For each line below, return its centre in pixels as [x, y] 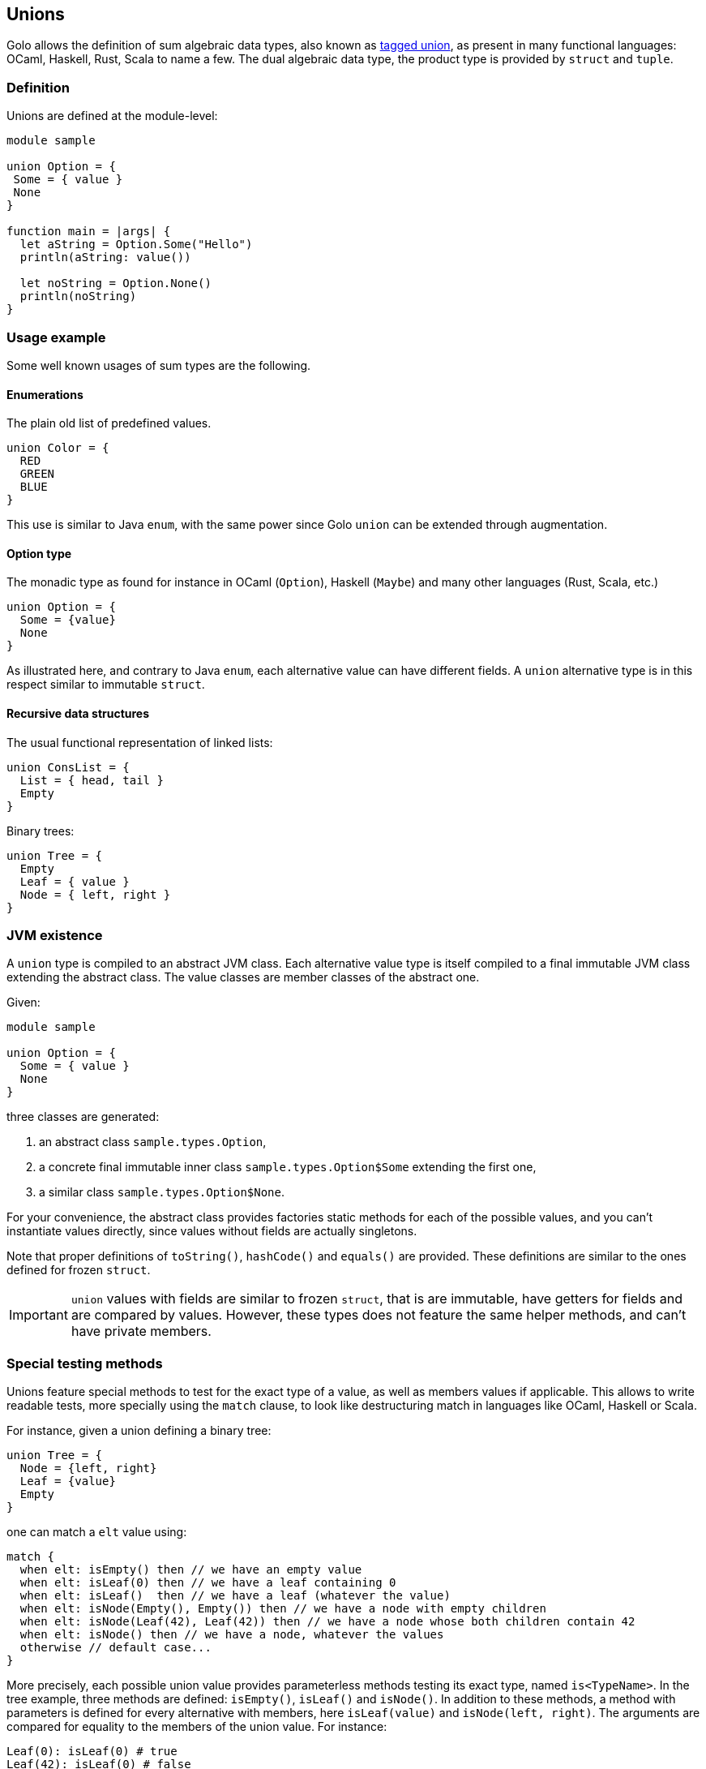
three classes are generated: [83, 1117]
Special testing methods [85, 1363]
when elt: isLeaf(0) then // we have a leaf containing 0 [208, 1583]
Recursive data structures [78, 713]
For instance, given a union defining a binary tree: [139, 1431]
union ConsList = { [68, 767]
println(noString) [78, 296]
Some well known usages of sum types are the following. [159, 365]
